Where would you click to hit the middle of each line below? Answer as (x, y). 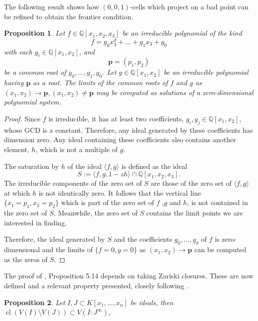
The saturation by (32, 166)
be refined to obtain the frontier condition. (69, 16)
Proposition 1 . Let (34, 33)
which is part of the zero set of (108, 202)
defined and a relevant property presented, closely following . (96, 285)
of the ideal (84, 166)
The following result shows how (52, 6)
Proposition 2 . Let (34, 302)
